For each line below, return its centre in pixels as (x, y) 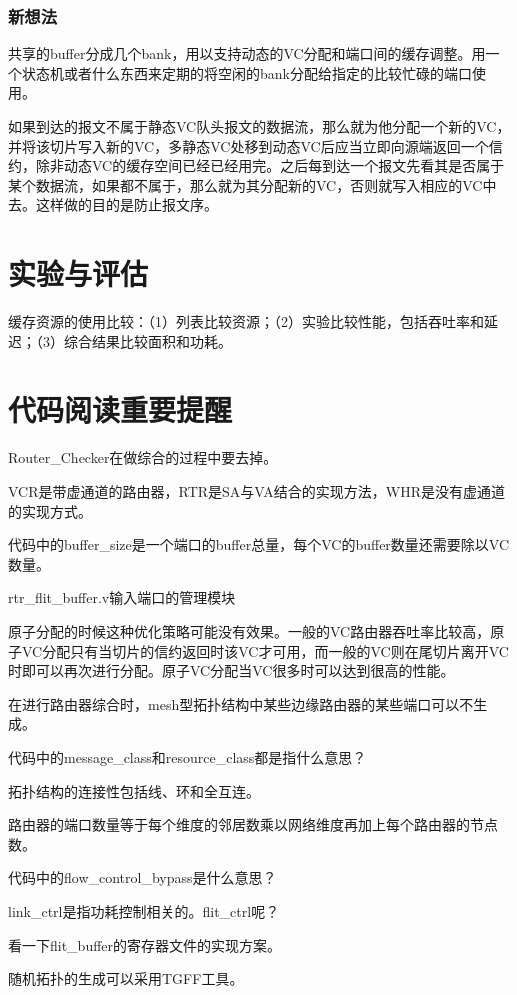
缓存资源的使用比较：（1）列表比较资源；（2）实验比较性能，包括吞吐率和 (246, 321)
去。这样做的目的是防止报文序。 (113, 204)
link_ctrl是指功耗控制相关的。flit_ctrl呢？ (144, 910)
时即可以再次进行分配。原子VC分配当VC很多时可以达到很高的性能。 (231, 670)
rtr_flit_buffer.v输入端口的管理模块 (122, 597)
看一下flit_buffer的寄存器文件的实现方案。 (145, 944)
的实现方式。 (50, 510)
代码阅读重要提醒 (120, 409)
